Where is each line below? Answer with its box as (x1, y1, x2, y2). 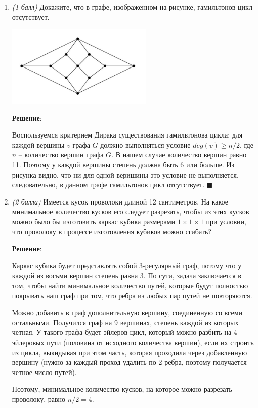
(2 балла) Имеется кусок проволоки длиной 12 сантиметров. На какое (12, 196, 228, 207)
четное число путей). (12, 366, 77, 377)
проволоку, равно (12, 393, 66, 404)
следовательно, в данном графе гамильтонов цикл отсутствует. (12, 179, 205, 190)
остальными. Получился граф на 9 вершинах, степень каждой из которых (12, 317, 239, 327)
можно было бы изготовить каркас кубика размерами (12, 216, 176, 226)
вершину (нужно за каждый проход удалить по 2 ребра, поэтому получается (12, 357, 247, 367)
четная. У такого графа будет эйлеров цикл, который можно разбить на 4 (12, 327, 237, 337)
